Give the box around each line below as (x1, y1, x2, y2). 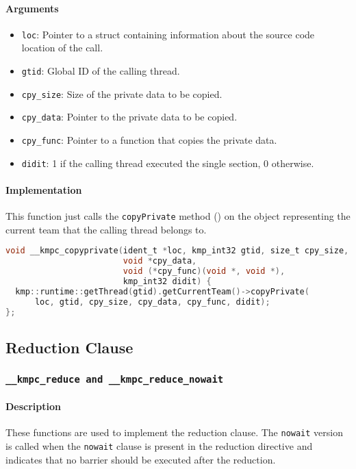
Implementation (5, 182, 82, 197)
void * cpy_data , (123, 256, 197, 266)
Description (5, 399, 62, 414)
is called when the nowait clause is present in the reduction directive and (5, 439, 313, 453)
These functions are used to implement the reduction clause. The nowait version (5, 425, 343, 440)
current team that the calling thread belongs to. (5, 222, 207, 236)
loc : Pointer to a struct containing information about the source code (21, 27, 315, 41)
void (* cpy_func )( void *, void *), (123, 266, 285, 277)
